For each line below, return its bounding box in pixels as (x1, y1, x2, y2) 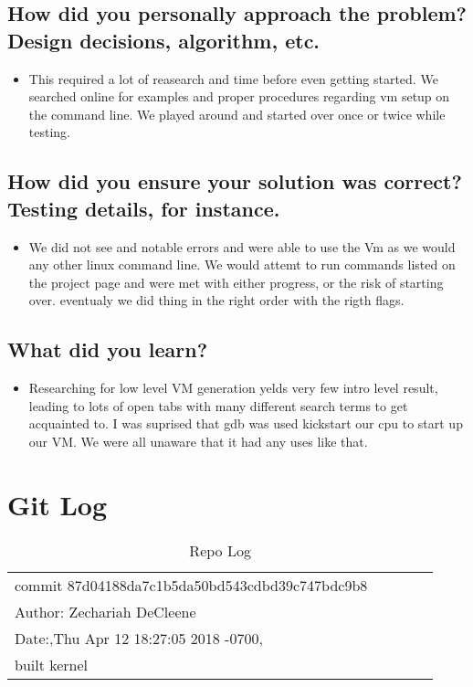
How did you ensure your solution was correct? (7, 167, 462, 196)
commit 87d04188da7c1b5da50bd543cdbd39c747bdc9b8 (15, 574, 368, 596)
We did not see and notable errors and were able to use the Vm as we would (28, 237, 456, 256)
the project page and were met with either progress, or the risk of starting (28, 272, 444, 291)
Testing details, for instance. (7, 194, 280, 222)
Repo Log (189, 539, 251, 561)
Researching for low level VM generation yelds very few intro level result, (28, 378, 438, 397)
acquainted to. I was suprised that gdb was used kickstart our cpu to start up (28, 414, 463, 433)
